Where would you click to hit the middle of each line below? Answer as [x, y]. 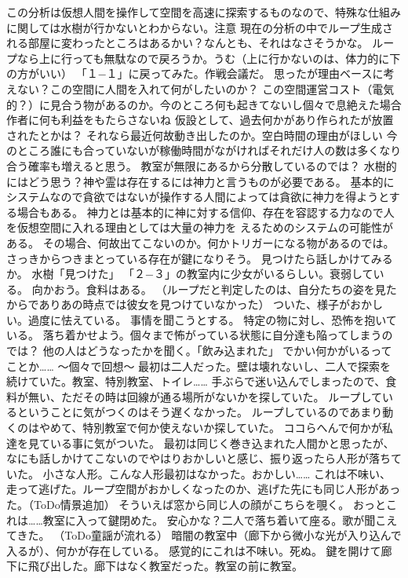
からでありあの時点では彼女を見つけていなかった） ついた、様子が [178, 304]
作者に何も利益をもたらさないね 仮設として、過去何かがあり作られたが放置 [200, 120]
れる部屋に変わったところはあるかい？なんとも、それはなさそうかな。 [188, 43]
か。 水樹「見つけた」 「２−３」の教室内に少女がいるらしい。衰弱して [190, 274]
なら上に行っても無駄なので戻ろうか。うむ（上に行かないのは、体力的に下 [209, 58]
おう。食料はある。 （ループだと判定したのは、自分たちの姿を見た [225, 289]
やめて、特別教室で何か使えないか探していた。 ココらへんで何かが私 [216, 428]
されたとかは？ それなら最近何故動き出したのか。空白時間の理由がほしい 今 [202, 135]
